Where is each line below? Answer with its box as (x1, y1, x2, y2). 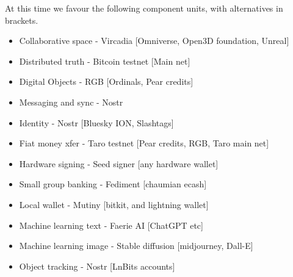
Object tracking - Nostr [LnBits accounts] (19, 259, 175, 272)
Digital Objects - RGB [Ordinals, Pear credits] (19, 75, 194, 88)
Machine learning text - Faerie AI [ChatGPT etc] (19, 218, 203, 231)
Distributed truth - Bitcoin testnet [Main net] (19, 54, 190, 67)
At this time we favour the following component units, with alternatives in (5, 2, 283, 14)
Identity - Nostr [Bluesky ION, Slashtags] (19, 116, 174, 129)
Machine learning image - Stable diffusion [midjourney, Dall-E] (19, 239, 253, 252)
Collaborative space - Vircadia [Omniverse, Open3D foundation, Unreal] (19, 34, 289, 47)
